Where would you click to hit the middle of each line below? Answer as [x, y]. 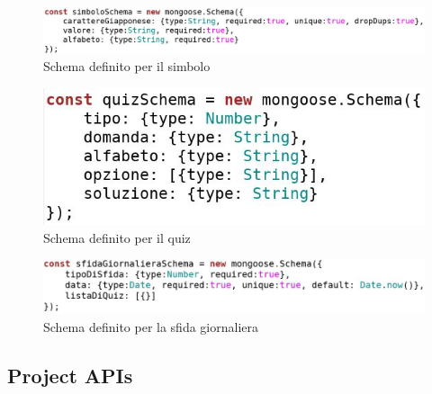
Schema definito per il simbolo [127, 66]
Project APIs [70, 375]
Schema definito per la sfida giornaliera [151, 327]
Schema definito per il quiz [117, 237]
